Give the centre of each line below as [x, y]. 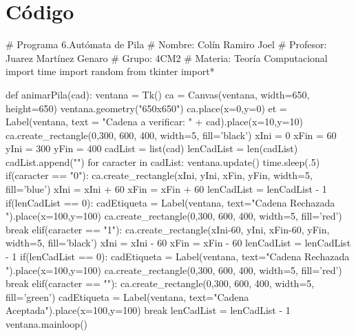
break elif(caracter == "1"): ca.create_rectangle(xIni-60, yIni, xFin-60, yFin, [168, 229]
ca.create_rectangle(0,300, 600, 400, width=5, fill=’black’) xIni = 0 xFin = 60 [171, 135]
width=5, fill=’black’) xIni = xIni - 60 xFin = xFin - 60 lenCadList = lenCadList [178, 243]
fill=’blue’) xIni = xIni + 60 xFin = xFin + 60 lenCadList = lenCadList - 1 [166, 189]
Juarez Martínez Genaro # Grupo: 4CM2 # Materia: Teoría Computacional [167, 57]
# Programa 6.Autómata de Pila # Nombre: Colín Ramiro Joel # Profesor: [166, 44]
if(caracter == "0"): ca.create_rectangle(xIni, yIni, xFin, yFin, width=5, [159, 175]
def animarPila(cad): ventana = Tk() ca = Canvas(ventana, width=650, [158, 94]
